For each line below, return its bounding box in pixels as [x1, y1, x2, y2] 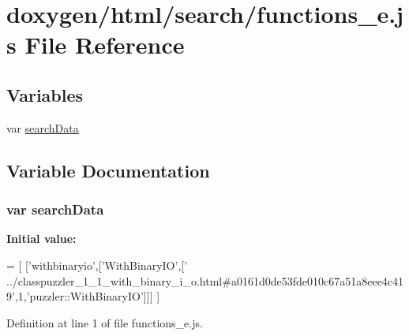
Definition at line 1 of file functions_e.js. [6, 314, 203, 330]
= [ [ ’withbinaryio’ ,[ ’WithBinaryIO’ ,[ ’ [6, 256, 188, 273]
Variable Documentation [6, 158, 210, 182]
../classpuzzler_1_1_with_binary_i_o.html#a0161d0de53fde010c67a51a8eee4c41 [6, 272, 404, 289]
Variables [6, 82, 84, 106]
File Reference [24, 28, 185, 61]
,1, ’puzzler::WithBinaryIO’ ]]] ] [14, 288, 160, 304]
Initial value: [6, 230, 77, 247]
